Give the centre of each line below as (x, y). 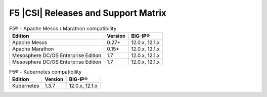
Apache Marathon (33, 48)
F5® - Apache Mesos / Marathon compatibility (63, 28)
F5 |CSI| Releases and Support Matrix (88, 13)
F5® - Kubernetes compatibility (45, 72)
